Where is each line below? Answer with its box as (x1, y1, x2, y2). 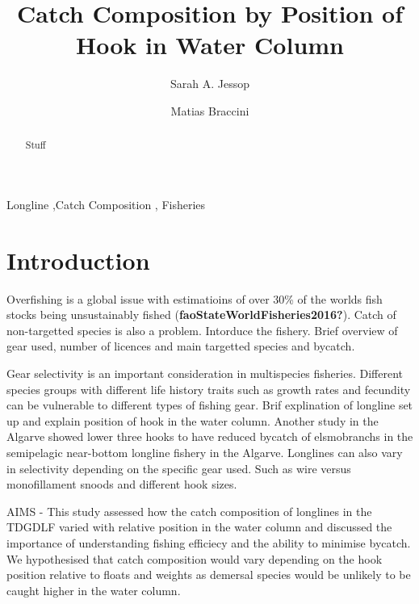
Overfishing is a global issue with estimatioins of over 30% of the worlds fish (6, 290, 383, 307)
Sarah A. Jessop (170, 75, 249, 92)
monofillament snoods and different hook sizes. (6, 476, 237, 493)
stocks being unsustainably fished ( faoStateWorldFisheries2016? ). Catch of (6, 306, 396, 323)
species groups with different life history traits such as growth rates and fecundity (6, 380, 411, 397)
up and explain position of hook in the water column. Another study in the (6, 412, 379, 429)
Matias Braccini (170, 102, 249, 119)
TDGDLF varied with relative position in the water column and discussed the (6, 518, 392, 535)
